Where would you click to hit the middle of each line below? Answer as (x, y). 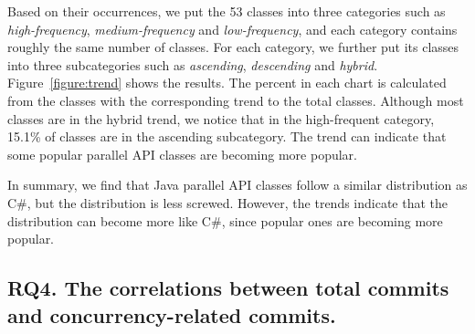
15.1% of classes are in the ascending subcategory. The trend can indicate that (227, 136)
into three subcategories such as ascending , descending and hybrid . (193, 64)
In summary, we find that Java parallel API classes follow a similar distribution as (237, 185)
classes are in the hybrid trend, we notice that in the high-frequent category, (221, 118)
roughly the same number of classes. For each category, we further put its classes (233, 47)
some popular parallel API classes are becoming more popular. (182, 154)
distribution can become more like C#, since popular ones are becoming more (225, 220)
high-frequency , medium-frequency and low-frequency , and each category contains (232, 29)
